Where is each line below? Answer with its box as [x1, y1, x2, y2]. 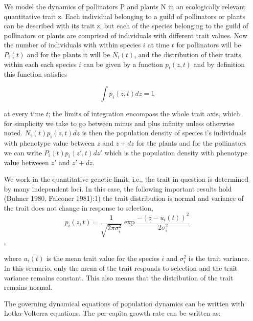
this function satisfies [4, 69, 68, 79]
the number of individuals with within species [4, 40, 141, 50]
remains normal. [4, 282, 52, 292]
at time [147, 40, 170, 50]
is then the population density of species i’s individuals [82, 128, 247, 138]
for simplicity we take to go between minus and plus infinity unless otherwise [4, 118, 235, 128]
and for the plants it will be [27, 49, 110, 59]
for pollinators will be [176, 40, 241, 50]
